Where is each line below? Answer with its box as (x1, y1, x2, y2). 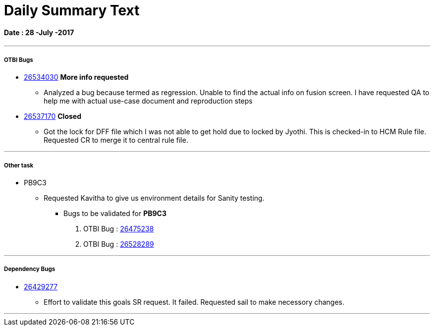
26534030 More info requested (24, 73, 129, 82)
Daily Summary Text (4, 2, 140, 19)
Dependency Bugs (4, 266, 55, 273)
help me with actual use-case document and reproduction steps (44, 97, 253, 106)
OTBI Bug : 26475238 (83, 224, 154, 233)
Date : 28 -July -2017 (4, 28, 74, 37)
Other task (4, 162, 34, 169)
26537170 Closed (24, 112, 82, 121)
